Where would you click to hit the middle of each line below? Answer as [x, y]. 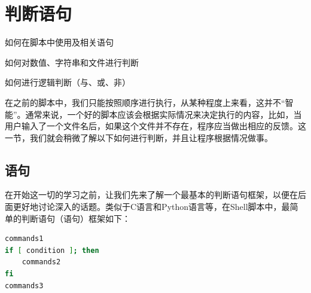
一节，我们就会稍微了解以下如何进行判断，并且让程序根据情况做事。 [139, 137]
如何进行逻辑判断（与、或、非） [68, 82]
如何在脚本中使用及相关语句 [59, 42]
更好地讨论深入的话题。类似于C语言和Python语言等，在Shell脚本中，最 [151, 207]
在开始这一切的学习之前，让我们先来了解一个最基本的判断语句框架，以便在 [151, 195]
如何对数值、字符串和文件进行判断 [72, 62]
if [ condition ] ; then [52, 250]
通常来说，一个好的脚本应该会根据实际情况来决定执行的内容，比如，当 [164, 114]
